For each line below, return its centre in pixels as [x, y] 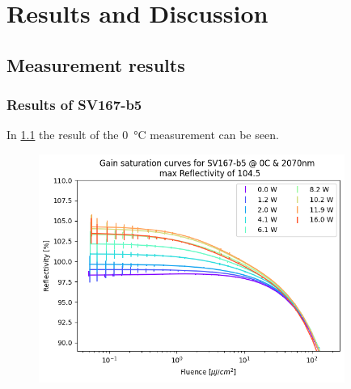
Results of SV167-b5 [74, 105]
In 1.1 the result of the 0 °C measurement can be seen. [143, 135]
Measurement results [96, 64]
